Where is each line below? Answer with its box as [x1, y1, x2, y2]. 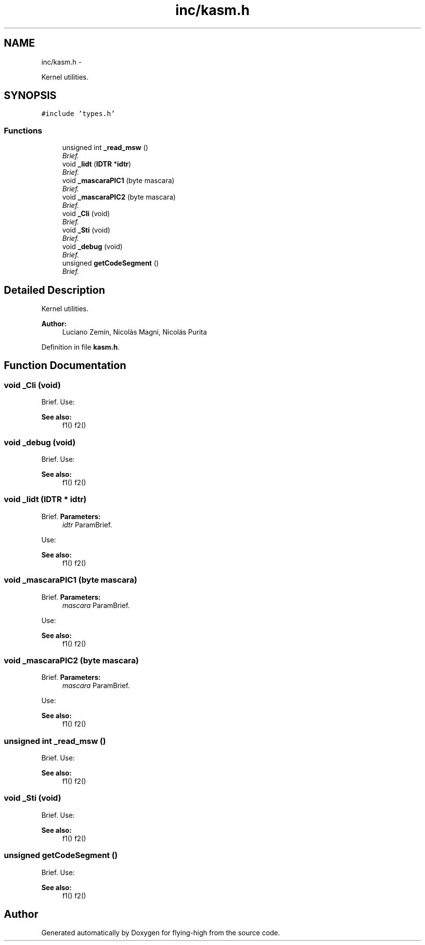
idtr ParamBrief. [62, 520, 113, 529]
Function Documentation [4, 359, 126, 372]
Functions [4, 125, 42, 135]
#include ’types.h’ [41, 110, 115, 118]
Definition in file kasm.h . [41, 343, 120, 352]
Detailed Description [4, 284, 105, 296]
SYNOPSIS [4, 89, 57, 102]
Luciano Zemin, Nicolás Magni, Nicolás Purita [62, 328, 207, 337]
